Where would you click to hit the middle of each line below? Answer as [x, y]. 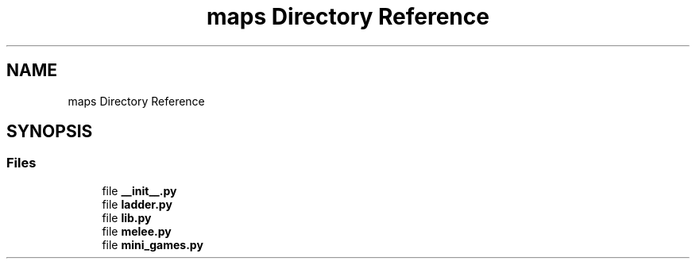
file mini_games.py [153, 244]
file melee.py [137, 231]
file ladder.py [137, 204]
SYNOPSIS [50, 132]
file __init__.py [139, 190]
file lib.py [127, 217]
